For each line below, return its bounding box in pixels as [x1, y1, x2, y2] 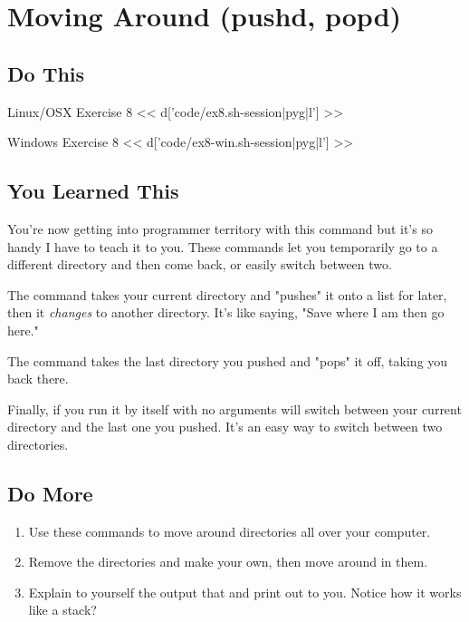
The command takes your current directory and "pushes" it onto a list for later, [7, 285, 447, 304]
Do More [7, 479, 93, 507]
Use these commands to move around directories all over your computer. [28, 521, 431, 540]
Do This [7, 59, 85, 87]
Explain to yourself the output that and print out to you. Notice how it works [28, 582, 462, 601]
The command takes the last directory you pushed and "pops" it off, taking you [7, 351, 448, 370]
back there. [7, 369, 69, 388]
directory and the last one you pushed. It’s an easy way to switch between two [7, 417, 443, 436]
